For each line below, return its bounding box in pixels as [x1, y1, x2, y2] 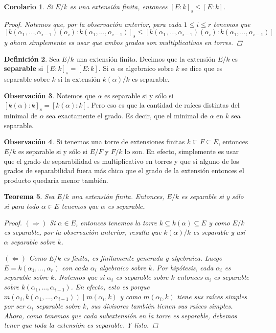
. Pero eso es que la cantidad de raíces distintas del [87, 100, 240, 110]
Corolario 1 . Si [4, 1, 53, 11]
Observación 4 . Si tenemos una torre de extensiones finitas [4, 136, 185, 147]
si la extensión [58, 74, 101, 84]
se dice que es [182, 63, 223, 73]
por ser [4, 301, 25, 311]
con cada [62, 262, 88, 272]
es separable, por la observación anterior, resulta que [4, 227, 161, 237]
